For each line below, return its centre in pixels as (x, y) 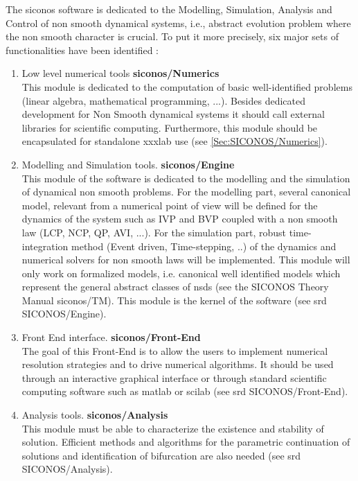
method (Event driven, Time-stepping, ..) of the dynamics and (204, 246)
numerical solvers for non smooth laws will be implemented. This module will (186, 260)
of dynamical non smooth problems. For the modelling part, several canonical (186, 192)
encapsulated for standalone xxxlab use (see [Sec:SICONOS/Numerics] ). (174, 141)
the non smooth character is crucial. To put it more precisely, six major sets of (172, 36)
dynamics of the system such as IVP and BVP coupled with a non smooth (180, 219)
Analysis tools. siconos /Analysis (95, 415)
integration (45, 246)
